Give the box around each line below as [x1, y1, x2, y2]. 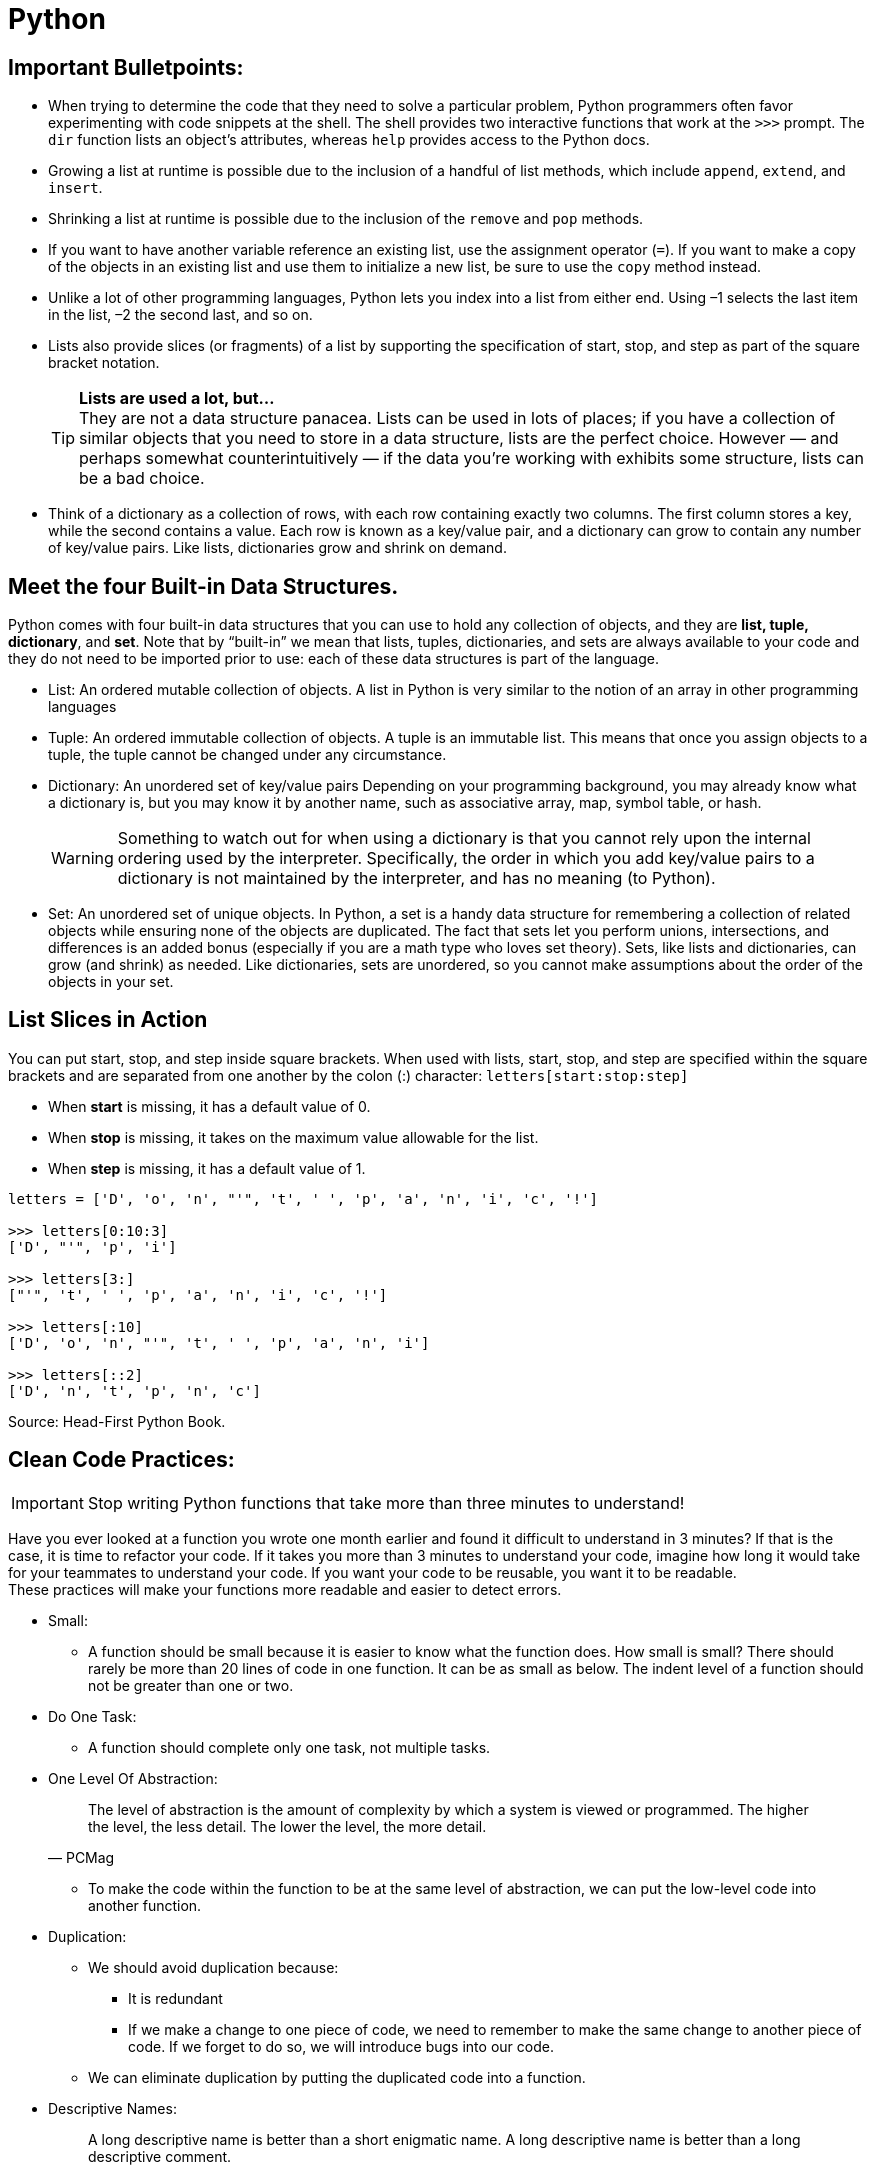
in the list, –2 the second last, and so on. [48, 306, 313, 324]
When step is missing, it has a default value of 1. [48, 1159, 366, 1177]
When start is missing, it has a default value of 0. [48, 1097, 371, 1115]
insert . [48, 179, 103, 197]
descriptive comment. [88, 2147, 232, 2165]
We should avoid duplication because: [88, 1958, 339, 1976]
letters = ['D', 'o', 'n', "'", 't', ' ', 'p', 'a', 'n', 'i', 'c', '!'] [8, 1190, 599, 1207]
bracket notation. [48, 354, 160, 372]
